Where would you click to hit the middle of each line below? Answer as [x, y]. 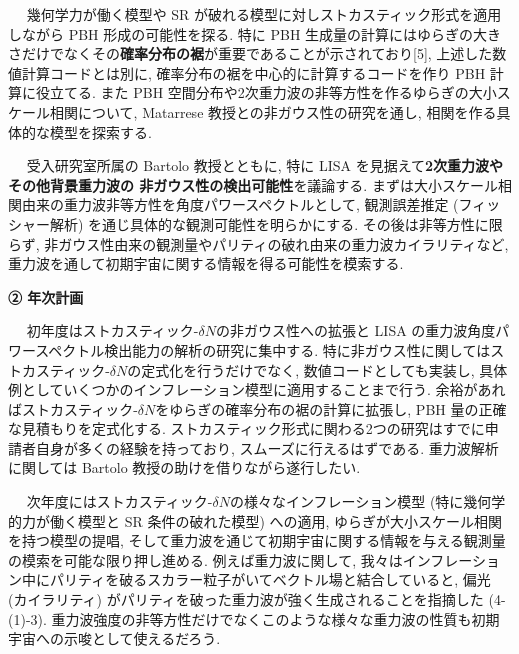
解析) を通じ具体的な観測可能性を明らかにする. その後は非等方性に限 [276, 223]
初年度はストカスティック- [112, 330]
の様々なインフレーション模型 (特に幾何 [360, 501]
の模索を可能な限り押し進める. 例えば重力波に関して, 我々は [205, 559]
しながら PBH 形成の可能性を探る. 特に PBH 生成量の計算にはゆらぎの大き [255, 33]
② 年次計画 [46, 296]
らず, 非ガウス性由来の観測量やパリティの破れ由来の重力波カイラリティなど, [258, 243]
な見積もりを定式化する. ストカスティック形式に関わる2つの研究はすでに [246, 428]
